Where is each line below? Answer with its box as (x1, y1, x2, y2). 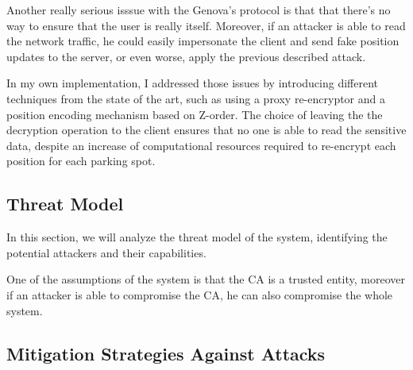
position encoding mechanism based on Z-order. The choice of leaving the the (6, 106, 383, 122)
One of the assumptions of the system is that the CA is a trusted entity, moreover (6, 271, 405, 287)
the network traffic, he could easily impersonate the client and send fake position (6, 33, 399, 49)
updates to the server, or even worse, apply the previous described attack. (6, 48, 366, 64)
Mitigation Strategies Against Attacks (6, 341, 326, 365)
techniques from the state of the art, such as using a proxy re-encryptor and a (6, 90, 385, 106)
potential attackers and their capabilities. (6, 244, 206, 260)
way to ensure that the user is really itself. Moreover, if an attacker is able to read (6, 17, 406, 33)
